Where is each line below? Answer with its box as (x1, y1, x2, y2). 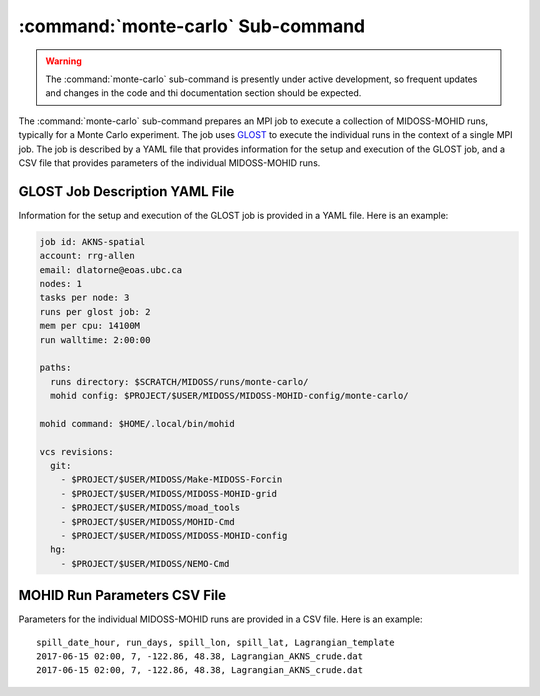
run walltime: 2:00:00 (39, 334, 151, 345)
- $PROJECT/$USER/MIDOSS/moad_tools (60, 502, 240, 514)
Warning (45, 55, 82, 67)
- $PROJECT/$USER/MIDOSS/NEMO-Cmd (60, 558, 230, 569)
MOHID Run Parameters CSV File (18, 587, 227, 604)
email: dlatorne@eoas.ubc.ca (39, 264, 183, 275)
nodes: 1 (39, 278, 83, 289)
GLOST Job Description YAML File (18, 183, 235, 200)
